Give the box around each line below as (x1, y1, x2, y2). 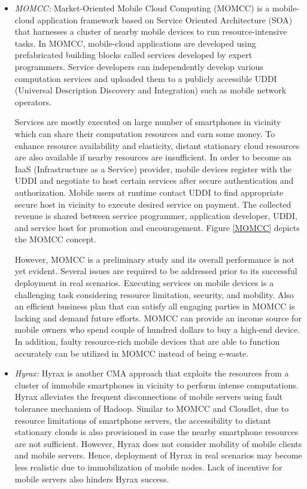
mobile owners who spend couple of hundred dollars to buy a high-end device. (14, 323, 300, 336)
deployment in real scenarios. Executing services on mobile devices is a (14, 277, 274, 289)
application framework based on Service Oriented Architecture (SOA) (37, 13, 293, 26)
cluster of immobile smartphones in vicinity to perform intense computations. (14, 378, 299, 391)
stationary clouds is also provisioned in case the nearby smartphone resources (14, 426, 299, 438)
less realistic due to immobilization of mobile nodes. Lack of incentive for (14, 460, 282, 473)
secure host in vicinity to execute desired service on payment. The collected (14, 198, 291, 210)
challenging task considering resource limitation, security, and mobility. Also (14, 288, 294, 300)
